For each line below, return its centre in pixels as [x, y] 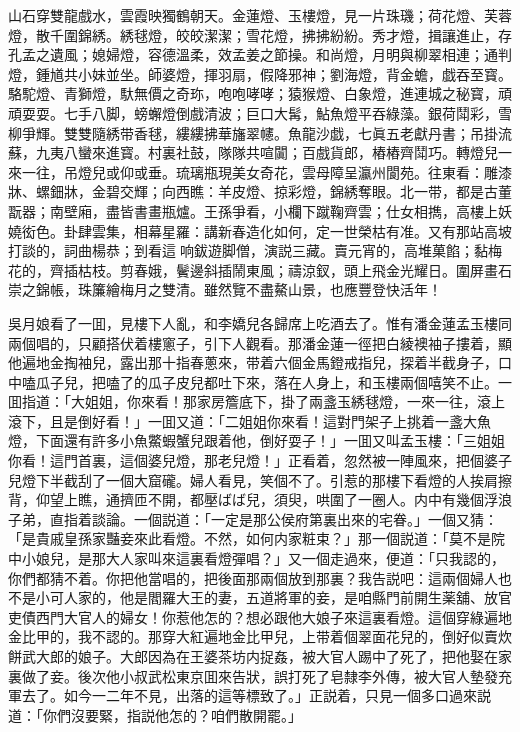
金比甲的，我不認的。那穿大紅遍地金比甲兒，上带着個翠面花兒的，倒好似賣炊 [260, 636]
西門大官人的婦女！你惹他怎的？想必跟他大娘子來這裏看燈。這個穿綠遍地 [273, 616]
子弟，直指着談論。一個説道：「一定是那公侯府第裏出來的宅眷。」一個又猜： [253, 518]
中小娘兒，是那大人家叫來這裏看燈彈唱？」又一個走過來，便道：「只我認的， [256, 558]
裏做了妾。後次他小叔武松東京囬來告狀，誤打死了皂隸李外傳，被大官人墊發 [253, 675]
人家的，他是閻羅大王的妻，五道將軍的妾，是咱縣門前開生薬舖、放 [280, 597]
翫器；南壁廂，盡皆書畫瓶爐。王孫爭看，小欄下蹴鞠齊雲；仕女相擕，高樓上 [253, 210]
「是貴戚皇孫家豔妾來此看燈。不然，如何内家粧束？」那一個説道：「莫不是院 [256, 538]
